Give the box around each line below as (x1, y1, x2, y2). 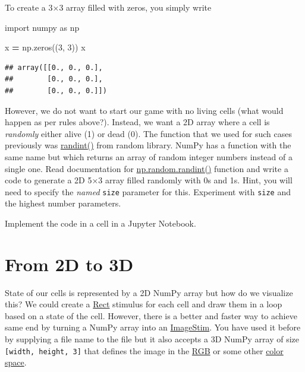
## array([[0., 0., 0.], (5, 63, 103, 72)
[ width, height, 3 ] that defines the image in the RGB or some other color (5, 344, 284, 357)
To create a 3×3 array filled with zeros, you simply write (5, 1, 212, 13)
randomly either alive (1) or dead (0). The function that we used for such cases (5, 127, 292, 139)
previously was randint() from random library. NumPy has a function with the (5, 139, 291, 151)
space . (5, 356, 27, 368)
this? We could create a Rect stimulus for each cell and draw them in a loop (5, 298, 282, 310)
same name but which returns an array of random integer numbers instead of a (5, 150, 293, 163)
